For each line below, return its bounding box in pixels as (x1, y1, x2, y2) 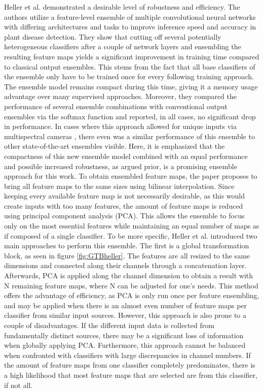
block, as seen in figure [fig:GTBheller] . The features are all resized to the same (4, 250, 250, 260)
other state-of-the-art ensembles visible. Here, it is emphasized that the (4, 141, 225, 151)
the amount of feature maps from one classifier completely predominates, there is (4, 360, 255, 370)
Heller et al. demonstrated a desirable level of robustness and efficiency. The (4, 2, 240, 12)
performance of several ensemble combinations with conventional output (4, 101, 228, 111)
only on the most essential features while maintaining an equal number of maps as (4, 220, 259, 231)
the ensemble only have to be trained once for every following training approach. (4, 71, 254, 82)
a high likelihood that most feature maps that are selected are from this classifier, (4, 369, 257, 380)
